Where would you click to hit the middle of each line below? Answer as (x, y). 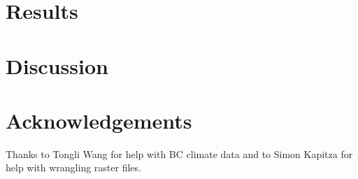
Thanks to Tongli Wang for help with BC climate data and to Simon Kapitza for (179, 153)
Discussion (57, 65)
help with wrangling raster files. (73, 167)
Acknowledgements (99, 120)
